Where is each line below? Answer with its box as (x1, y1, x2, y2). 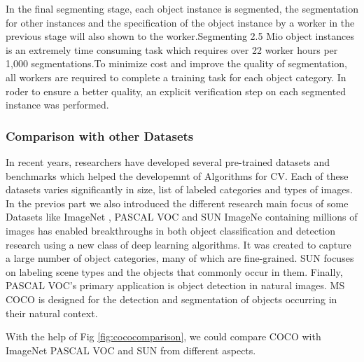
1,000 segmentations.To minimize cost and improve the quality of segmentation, (6, 56, 347, 71)
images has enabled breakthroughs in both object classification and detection (6, 223, 336, 237)
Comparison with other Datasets (6, 127, 194, 144)
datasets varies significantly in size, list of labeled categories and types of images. (6, 182, 353, 197)
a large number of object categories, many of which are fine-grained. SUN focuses (6, 251, 354, 265)
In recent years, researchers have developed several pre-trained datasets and (6, 154, 330, 169)
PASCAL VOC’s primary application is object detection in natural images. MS (6, 278, 345, 293)
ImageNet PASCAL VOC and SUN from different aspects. (6, 342, 256, 357)
